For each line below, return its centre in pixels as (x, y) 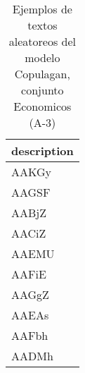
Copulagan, (42, 74)
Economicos (42, 106)
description (42, 151)
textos (42, 25)
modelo (42, 57)
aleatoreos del (42, 41)
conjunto (42, 90)
